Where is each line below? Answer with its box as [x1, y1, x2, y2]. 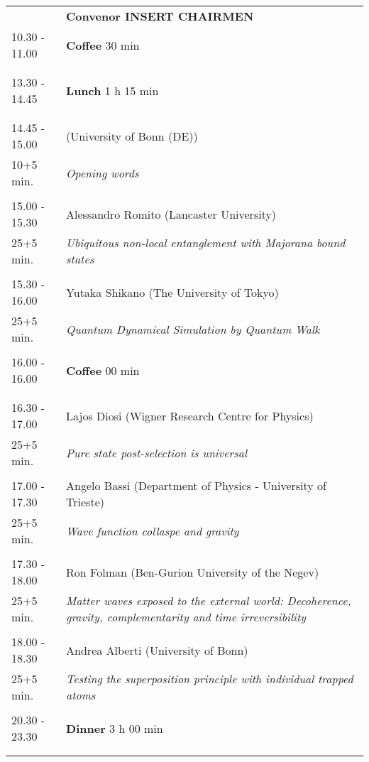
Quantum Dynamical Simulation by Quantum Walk [66, 320, 320, 337]
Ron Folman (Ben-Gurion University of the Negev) [66, 563, 319, 580]
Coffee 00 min [66, 361, 140, 379]
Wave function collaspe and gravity [66, 522, 239, 539]
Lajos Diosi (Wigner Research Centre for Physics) [66, 407, 314, 424]
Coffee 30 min [66, 36, 140, 53]
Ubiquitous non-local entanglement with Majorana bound [66, 234, 346, 251]
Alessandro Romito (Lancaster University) [66, 205, 277, 222]
